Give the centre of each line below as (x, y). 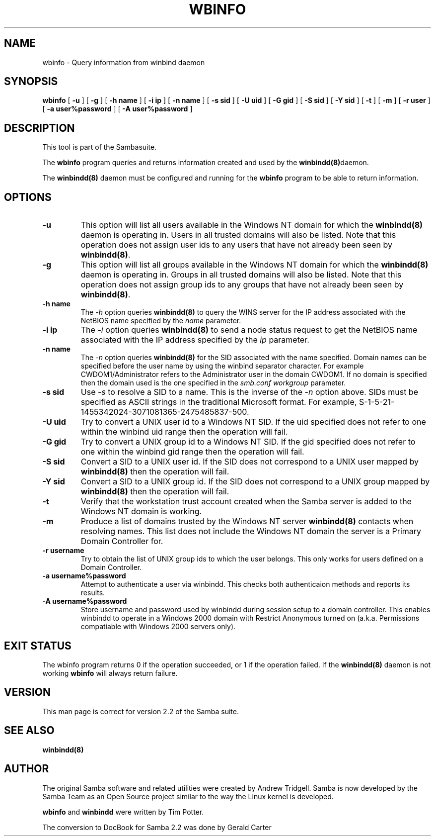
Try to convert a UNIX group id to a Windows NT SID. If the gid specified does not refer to (248, 442)
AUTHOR (27, 769)
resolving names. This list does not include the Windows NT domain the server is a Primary (251, 531)
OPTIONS (28, 197)
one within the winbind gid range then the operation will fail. (192, 452)
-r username (63, 551)
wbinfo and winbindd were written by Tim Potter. (123, 812)
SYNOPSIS (31, 82)
